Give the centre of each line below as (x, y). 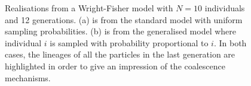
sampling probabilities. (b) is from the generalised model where (121, 31)
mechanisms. (28, 77)
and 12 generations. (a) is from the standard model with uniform (124, 19)
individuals (225, 8)
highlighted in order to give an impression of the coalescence (115, 66)
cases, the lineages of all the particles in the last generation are (120, 54)
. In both (230, 42)
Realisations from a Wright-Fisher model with (89, 8)
